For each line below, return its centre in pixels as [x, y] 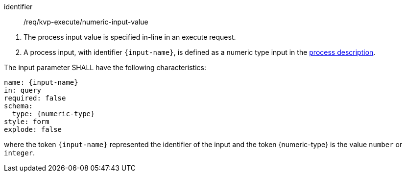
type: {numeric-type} [53, 114]
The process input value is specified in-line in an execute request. [130, 37]
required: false [35, 98]
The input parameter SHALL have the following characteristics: [105, 67]
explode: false [33, 129]
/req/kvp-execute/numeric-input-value [86, 22]
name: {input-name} [41, 82]
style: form [27, 122]
